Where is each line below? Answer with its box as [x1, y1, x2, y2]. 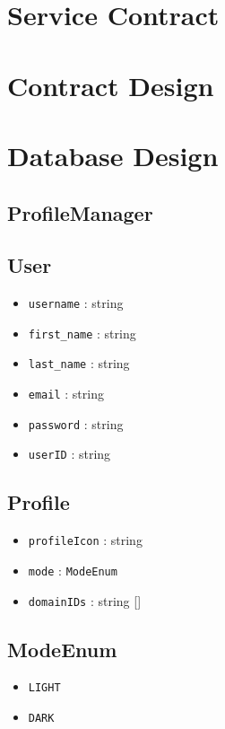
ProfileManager [7, 198, 153, 226]
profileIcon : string [28, 531, 143, 549]
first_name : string [28, 323, 136, 342]
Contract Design [7, 66, 214, 103]
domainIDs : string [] [28, 591, 142, 610]
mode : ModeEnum [28, 560, 117, 579]
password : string [28, 414, 124, 433]
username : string [28, 294, 124, 312]
